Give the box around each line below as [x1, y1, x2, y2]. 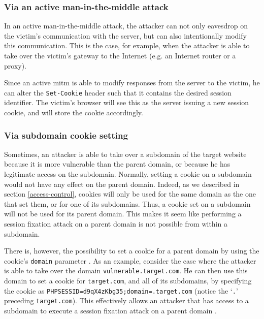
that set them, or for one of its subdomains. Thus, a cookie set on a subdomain [4, 198, 251, 209]
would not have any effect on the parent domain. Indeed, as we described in [4, 178, 240, 189]
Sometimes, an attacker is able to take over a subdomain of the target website [4, 148, 247, 159]
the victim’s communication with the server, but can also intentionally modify [4, 30, 247, 41]
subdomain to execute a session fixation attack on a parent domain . [4, 305, 217, 316]
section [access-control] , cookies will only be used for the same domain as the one [4, 188, 256, 199]
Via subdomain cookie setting [4, 129, 128, 141]
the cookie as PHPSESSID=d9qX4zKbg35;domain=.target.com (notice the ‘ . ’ [4, 285, 238, 296]
